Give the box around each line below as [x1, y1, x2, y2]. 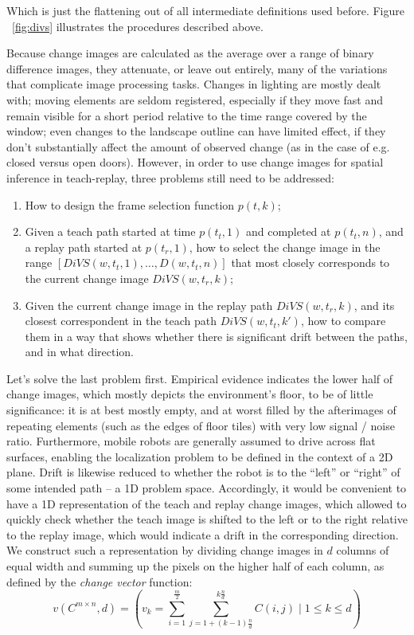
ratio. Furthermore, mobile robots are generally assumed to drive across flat [6, 433, 376, 449]
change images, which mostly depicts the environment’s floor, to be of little [6, 386, 373, 402]
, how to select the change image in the [189, 238, 381, 255]
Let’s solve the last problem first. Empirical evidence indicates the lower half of [6, 370, 393, 386]
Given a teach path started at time [25, 223, 196, 240]
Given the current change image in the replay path [25, 296, 273, 313]
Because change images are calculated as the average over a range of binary [6, 45, 374, 61]
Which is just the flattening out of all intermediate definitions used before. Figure [6, 2, 404, 18]
